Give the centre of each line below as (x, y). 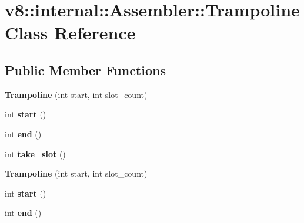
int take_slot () (35, 153)
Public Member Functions (85, 70)
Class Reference (70, 33)
